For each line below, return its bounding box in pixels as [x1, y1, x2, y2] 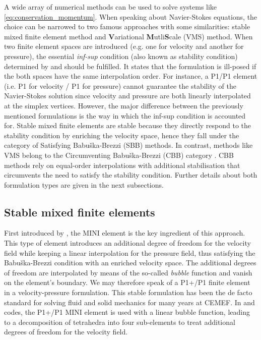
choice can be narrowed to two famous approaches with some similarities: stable [4, 21, 250, 32]
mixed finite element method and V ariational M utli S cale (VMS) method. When [4, 31, 253, 41]
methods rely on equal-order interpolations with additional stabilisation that [4, 159, 240, 170]
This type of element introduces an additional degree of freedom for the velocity [4, 238, 251, 248]
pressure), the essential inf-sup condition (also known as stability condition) [4, 50, 238, 61]
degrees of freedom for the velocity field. [4, 326, 128, 337]
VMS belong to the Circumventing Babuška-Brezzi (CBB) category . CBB [4, 149, 234, 160]
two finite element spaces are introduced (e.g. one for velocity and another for [4, 41, 244, 51]
